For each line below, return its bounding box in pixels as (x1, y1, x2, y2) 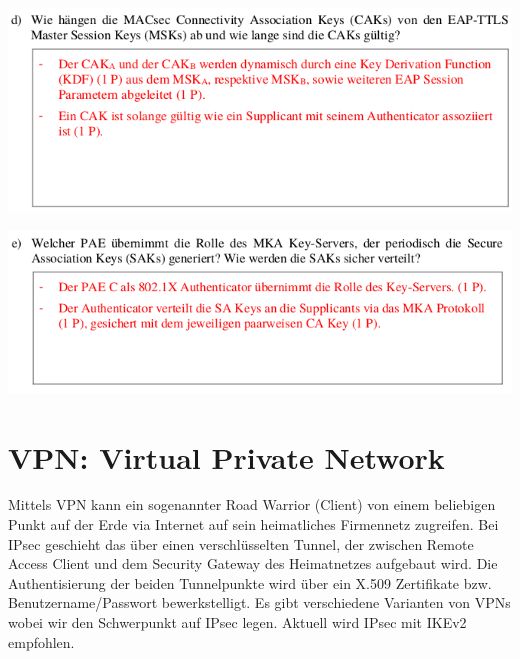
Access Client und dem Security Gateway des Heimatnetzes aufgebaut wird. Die (8, 553, 498, 574)
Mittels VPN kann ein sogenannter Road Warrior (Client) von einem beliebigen (8, 494, 496, 515)
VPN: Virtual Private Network (8, 436, 445, 477)
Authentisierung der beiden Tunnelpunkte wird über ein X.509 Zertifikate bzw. (8, 572, 492, 593)
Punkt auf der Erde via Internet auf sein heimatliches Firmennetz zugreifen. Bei (8, 514, 499, 535)
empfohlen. (8, 631, 75, 652)
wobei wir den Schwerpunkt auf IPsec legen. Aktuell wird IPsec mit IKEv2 (8, 612, 467, 633)
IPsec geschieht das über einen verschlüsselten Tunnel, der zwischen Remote (8, 533, 474, 554)
